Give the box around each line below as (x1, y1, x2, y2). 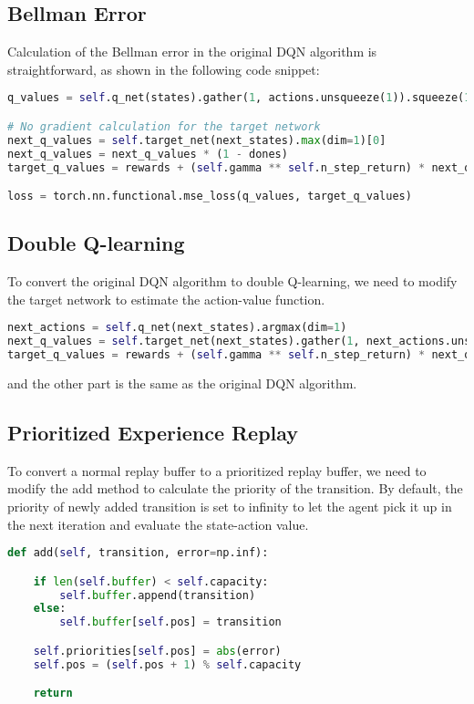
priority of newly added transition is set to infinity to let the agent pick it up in (7, 496, 452, 515)
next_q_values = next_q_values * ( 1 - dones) (7, 147, 288, 160)
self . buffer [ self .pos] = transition (59, 616, 282, 629)
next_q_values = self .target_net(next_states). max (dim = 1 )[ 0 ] (7, 133, 386, 147)
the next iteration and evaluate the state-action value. (7, 514, 309, 533)
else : (33, 602, 67, 616)
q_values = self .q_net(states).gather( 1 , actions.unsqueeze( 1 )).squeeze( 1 (7, 91, 471, 105)
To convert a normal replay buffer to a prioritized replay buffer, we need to (7, 461, 427, 480)
